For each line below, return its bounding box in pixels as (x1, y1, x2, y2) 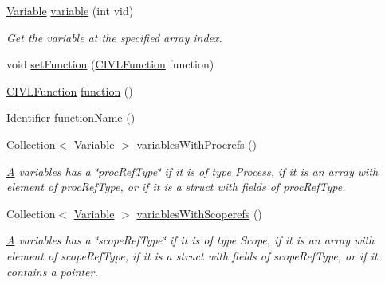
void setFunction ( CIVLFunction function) (6, 56, 214, 72)
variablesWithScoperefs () (136, 205, 262, 221)
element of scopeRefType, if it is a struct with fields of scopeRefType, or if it (6, 247, 378, 264)
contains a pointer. (6, 263, 98, 279)
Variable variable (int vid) (6, 2, 134, 18)
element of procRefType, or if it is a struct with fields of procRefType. (6, 178, 346, 195)
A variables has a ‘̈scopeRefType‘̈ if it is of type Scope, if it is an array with (6, 232, 375, 248)
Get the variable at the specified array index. (6, 29, 222, 45)
